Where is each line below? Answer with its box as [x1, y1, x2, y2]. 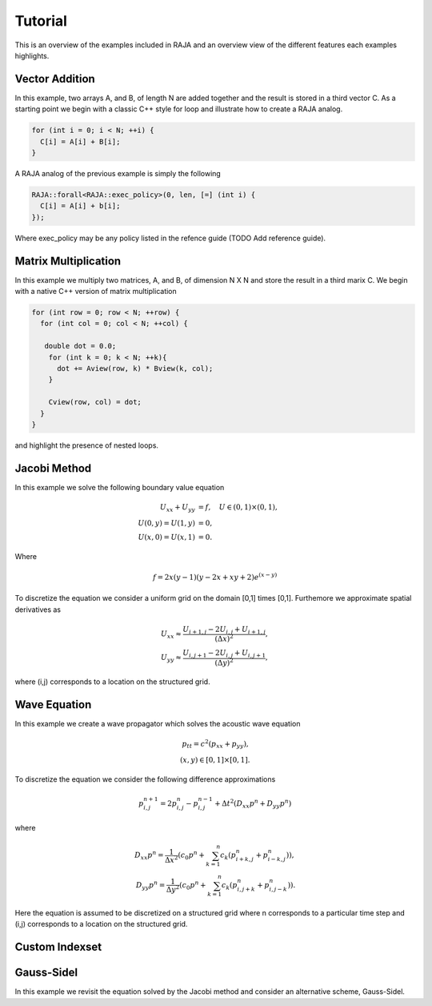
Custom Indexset [14, 940, 102, 954]
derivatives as [14, 605, 62, 614]
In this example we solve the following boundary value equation [14, 482, 225, 492]
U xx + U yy [160, 503, 196, 513]
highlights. [14, 50, 50, 60]
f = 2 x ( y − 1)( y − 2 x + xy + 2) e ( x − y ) [153, 571, 278, 581]
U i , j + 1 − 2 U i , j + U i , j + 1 [182, 649, 266, 659]
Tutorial [14, 12, 68, 30]
